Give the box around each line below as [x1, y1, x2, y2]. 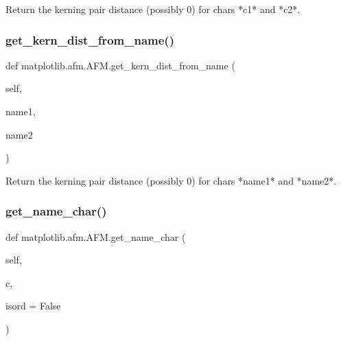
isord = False [5, 298, 61, 313]
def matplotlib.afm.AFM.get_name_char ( [5, 229, 186, 244]
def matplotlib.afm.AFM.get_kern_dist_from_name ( [5, 58, 235, 72]
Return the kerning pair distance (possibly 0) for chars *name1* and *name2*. [5, 173, 337, 187]
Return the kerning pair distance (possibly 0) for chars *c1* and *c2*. [5, 2, 301, 16]
